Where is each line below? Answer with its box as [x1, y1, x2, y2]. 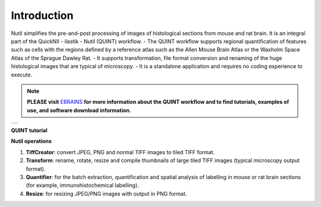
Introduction [11, 9, 74, 22]
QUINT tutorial [11, 127, 48, 134]
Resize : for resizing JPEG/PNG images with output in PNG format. [26, 190, 187, 197]
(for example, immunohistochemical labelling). [26, 181, 139, 189]
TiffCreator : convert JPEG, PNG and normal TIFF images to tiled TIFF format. [26, 148, 215, 155]
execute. [11, 71, 33, 78]
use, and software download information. [27, 107, 131, 114]
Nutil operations [11, 138, 52, 145]
